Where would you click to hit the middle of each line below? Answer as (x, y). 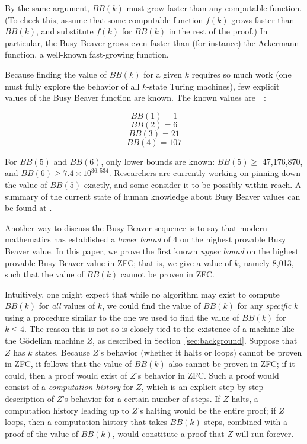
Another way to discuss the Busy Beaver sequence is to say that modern (136, 227)
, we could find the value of (151, 306)
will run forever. (265, 433)
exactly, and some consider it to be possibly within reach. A (193, 184)
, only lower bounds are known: (158, 161)
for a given (163, 74)
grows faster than (263, 19)
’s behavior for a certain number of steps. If (141, 399)
